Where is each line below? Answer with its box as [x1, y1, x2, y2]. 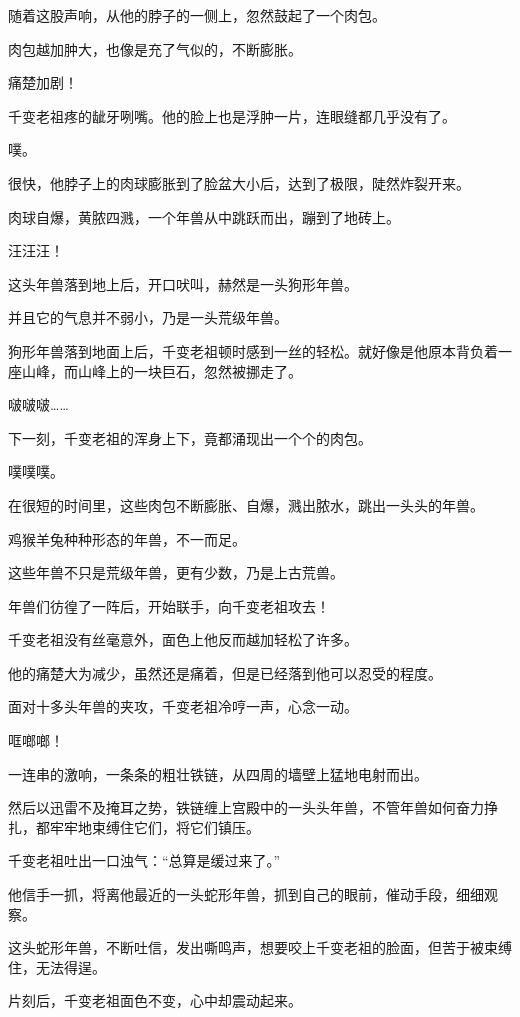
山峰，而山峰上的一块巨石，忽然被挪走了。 [21, 360, 302, 381]
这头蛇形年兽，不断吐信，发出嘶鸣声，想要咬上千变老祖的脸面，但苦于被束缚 [8, 937, 512, 958]
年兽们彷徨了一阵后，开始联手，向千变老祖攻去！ [8, 595, 330, 616]
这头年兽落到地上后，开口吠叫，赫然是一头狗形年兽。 [8, 273, 358, 294]
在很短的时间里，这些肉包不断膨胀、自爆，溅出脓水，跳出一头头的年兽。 [8, 494, 484, 515]
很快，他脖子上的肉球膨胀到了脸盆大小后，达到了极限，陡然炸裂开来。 [8, 172, 470, 193]
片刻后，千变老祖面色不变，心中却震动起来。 [8, 990, 302, 1011]
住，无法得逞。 [8, 956, 106, 977]
